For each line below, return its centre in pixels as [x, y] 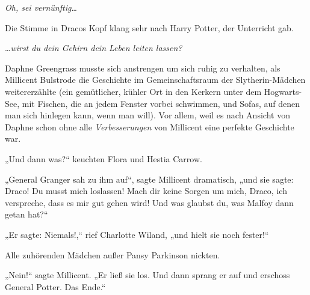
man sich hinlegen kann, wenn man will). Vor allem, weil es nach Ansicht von [147, 115]
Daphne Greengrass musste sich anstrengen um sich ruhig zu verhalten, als [143, 68]
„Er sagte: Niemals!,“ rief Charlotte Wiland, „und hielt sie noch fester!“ [137, 234]
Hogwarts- [283, 91]
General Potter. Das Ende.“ [55, 286]
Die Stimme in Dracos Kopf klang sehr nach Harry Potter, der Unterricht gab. [149, 27]
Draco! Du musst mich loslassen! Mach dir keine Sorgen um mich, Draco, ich [146, 191]
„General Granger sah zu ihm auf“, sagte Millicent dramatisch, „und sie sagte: [149, 179]
